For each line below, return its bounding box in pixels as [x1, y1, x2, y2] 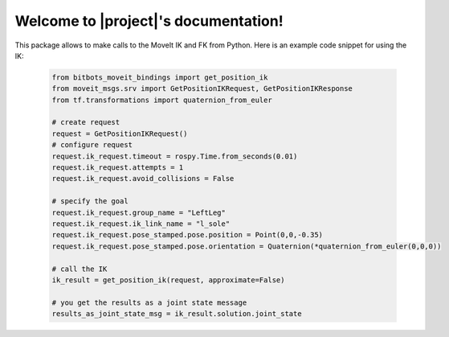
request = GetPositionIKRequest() [51, 129, 188, 138]
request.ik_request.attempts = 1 [51, 163, 184, 172]
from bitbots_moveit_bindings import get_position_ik [51, 72, 268, 82]
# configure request [51, 141, 133, 150]
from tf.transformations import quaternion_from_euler [51, 95, 272, 105]
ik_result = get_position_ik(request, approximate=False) [51, 275, 285, 285]
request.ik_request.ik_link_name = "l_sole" [51, 220, 231, 228]
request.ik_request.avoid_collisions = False [51, 174, 235, 183]
